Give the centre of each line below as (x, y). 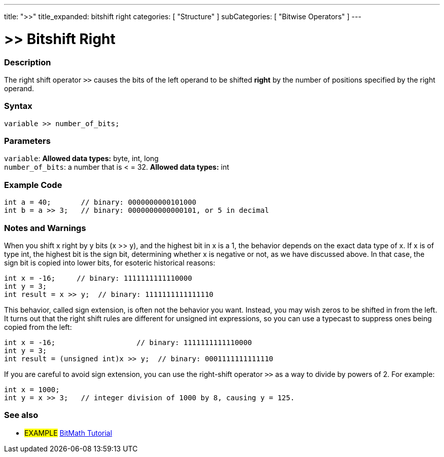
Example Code (33, 185)
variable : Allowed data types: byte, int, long (81, 159)
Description (28, 62)
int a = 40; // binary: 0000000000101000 (100, 202)
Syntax (18, 106)
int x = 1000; (32, 389)
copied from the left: (38, 327)
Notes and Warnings (45, 228)
